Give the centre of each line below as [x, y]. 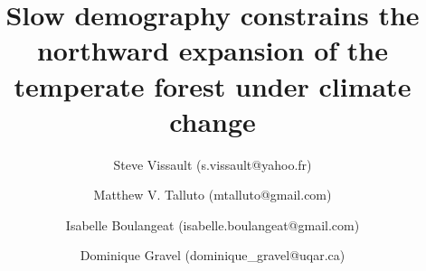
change [213, 121]
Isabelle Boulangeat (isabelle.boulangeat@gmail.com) [213, 224]
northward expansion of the [213, 50]
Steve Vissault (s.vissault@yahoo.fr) [213, 164]
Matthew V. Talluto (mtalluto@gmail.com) [213, 195]
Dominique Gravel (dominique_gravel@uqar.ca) [213, 255]
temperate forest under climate [213, 85]
